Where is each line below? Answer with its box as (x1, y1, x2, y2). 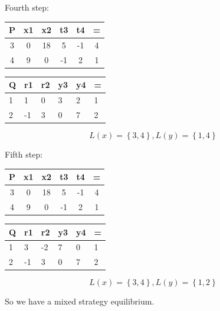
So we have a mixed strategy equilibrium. (5, 295, 155, 307)
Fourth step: (5, 1, 49, 13)
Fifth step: (5, 148, 43, 161)
